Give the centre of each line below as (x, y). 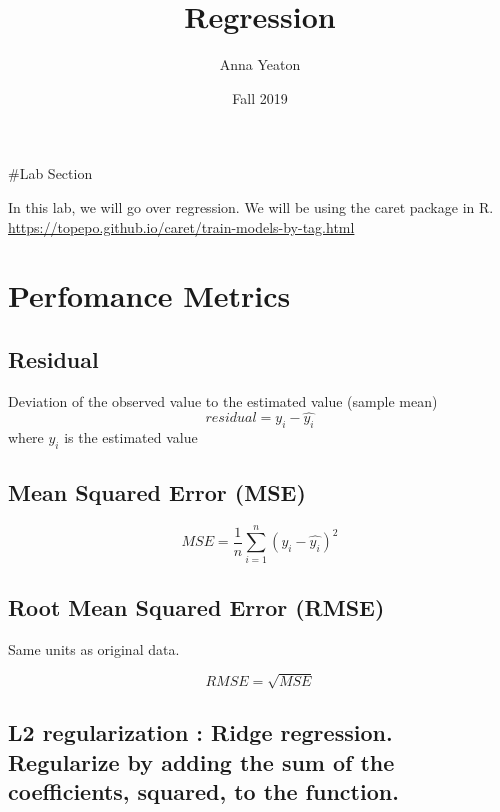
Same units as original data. (94, 648)
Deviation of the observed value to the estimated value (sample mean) (223, 400)
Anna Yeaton (260, 64)
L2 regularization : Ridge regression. (200, 732)
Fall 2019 (260, 97)
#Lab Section (50, 173)
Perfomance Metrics (149, 295)
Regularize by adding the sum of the (201, 761)
